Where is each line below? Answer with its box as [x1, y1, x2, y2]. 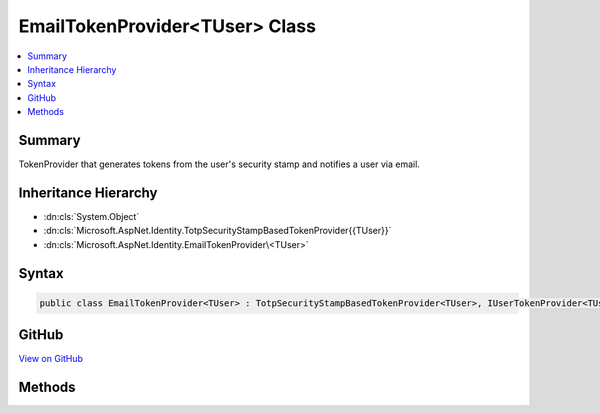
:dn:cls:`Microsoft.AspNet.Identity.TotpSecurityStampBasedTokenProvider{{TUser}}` [43, 225, 392, 237]
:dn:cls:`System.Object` [43, 210, 140, 222]
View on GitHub [18, 353, 84, 365]
